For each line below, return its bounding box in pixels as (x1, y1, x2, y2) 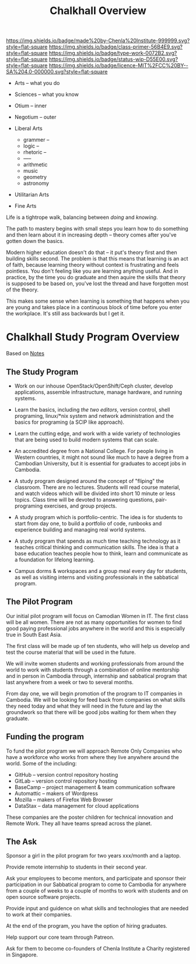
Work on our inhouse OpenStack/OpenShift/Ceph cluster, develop (14, 382, 173, 389)
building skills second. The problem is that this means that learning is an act (6, 255, 188, 262)
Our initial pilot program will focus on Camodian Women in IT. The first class (6, 612, 188, 619)
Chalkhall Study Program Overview (6, 331, 180, 344)
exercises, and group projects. (43, 502, 117, 509)
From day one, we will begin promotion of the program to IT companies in (6, 689, 183, 697)
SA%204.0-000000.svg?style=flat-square (6, 68, 108, 76)
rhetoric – (23, 149, 47, 156)
